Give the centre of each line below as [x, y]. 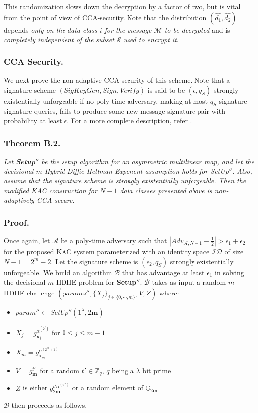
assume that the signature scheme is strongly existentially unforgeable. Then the [125, 180]
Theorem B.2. [32, 143]
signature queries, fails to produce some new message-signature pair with [115, 111]
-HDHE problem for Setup [95, 282]
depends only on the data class [51, 29]
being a [123, 370]
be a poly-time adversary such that [114, 240]
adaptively [19, 200]
